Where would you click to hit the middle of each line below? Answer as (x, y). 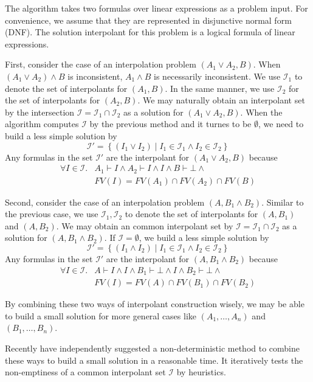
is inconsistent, (95, 76)
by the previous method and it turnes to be (170, 124)
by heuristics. (201, 372)
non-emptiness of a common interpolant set (85, 372)
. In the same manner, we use (220, 88)
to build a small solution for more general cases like (101, 315)
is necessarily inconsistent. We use (217, 76)
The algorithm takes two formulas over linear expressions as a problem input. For (156, 8)
